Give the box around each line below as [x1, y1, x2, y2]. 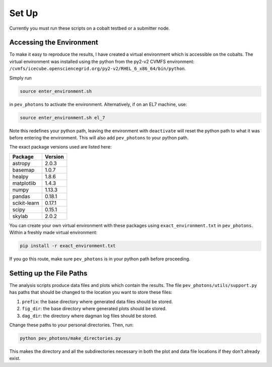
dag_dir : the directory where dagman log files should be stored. [22, 313, 157, 319]
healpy [12, 173, 29, 180]
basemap [12, 166, 35, 173]
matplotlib [12, 179, 36, 186]
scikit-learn [12, 199, 40, 206]
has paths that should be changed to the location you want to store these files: [9, 289, 172, 296]
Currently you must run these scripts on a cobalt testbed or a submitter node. [9, 25, 170, 31]
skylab [12, 212, 28, 219]
